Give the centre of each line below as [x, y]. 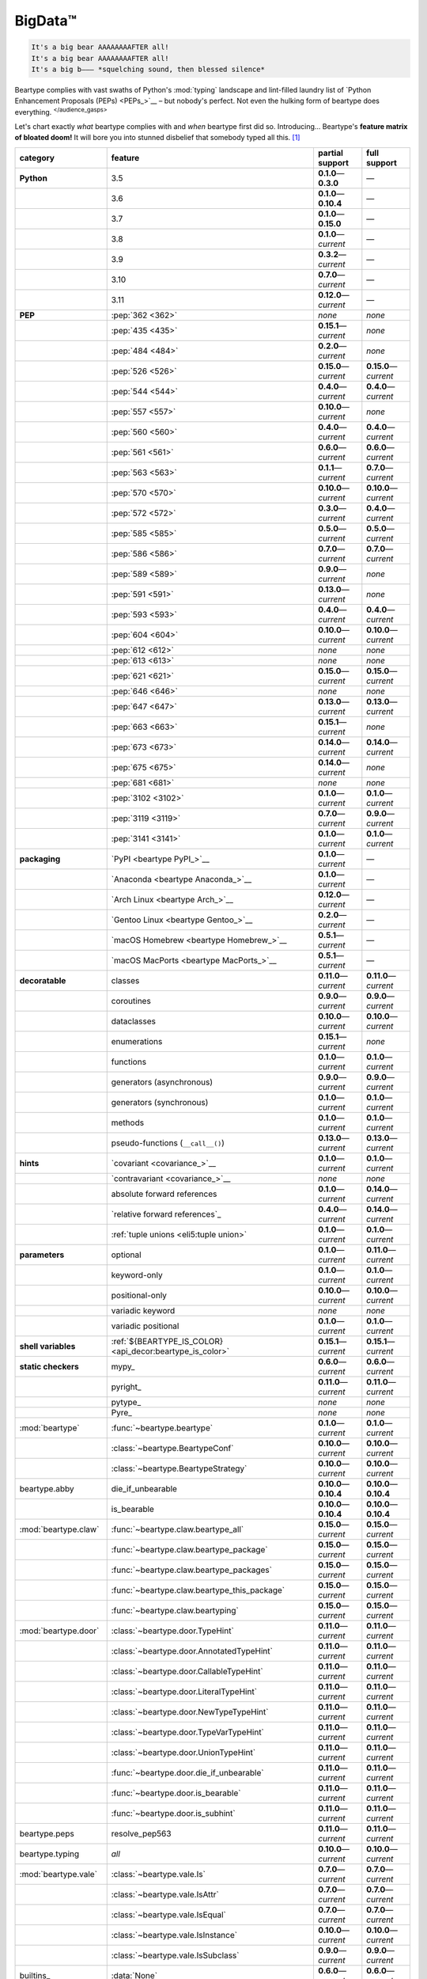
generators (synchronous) [160, 1102]
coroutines [131, 1001]
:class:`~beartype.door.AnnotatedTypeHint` [192, 1650]
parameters [42, 1255]
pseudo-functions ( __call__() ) [168, 1142]
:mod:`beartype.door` [59, 1631]
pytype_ [126, 1402]
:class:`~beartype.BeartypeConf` [172, 1448]
